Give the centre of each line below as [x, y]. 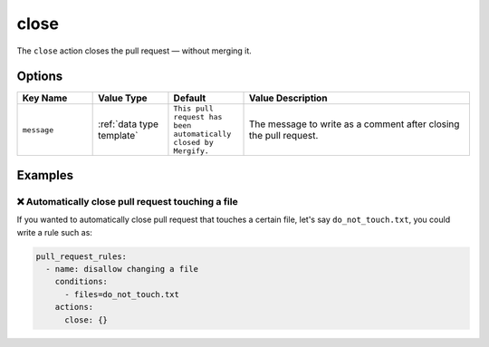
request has [198, 117]
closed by [194, 143]
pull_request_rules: [81, 256]
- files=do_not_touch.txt [122, 294]
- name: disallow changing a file [122, 269]
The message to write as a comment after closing [355, 124]
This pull [194, 109]
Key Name [45, 98]
